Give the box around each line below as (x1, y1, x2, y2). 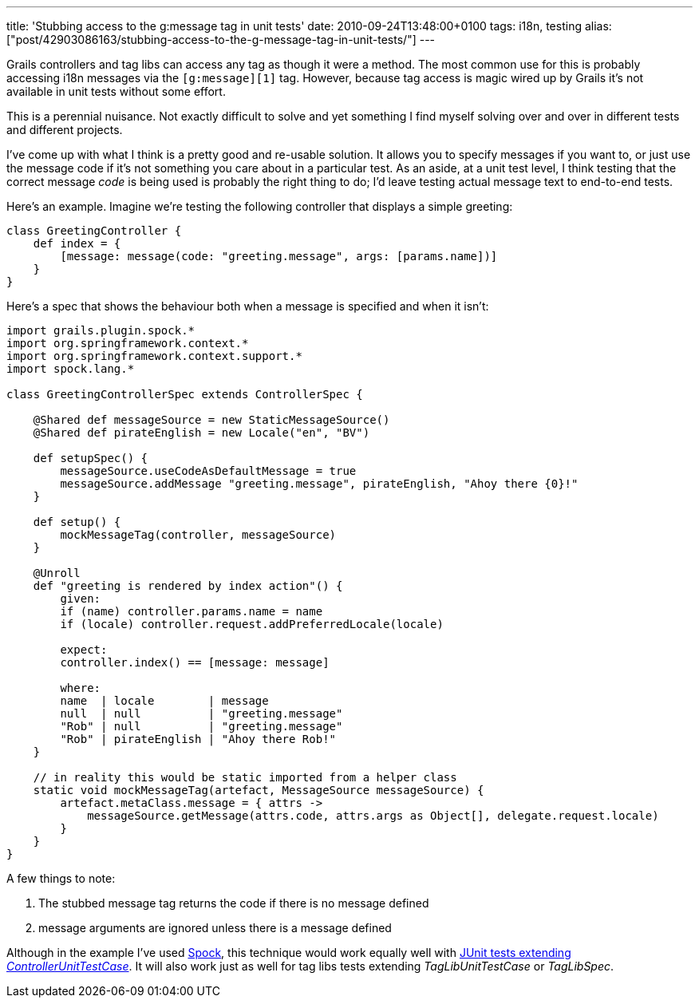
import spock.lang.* (6, 362, 135, 375)
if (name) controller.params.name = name (60, 605, 323, 618)
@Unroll (33, 567, 81, 579)
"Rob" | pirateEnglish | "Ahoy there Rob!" (60, 733, 337, 745)
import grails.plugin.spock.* (6, 324, 195, 337)
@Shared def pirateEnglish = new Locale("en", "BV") (33, 426, 370, 439)
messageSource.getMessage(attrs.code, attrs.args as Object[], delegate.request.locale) (87, 809, 659, 822)
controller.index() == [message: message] (60, 656, 330, 669)
